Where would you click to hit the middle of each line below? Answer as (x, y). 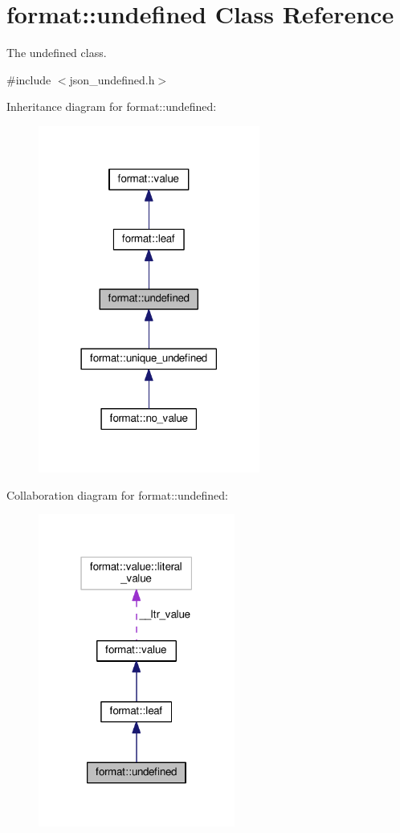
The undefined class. (57, 53)
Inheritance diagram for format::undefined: (112, 106)
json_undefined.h (112, 79)
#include (29, 79)
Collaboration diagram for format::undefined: (117, 494)
